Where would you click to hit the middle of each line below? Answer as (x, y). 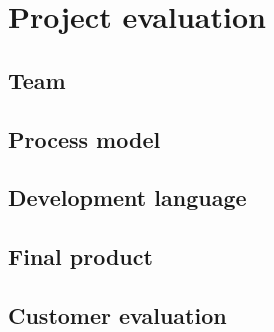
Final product (80, 256)
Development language (127, 197)
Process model (84, 138)
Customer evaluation (117, 314)
